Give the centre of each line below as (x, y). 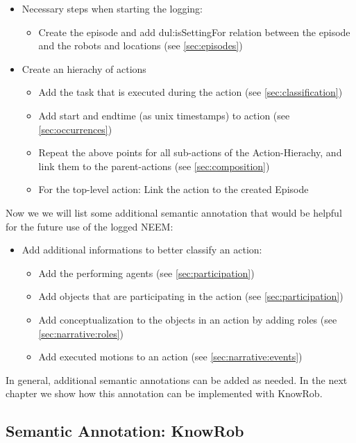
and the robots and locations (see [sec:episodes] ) (141, 45)
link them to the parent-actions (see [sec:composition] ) (154, 166)
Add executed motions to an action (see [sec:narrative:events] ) (170, 357)
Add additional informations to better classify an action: (142, 250)
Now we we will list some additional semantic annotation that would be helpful (174, 212)
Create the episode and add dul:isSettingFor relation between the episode (194, 32)
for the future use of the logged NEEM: (90, 226)
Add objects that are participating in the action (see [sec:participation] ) (191, 296)
